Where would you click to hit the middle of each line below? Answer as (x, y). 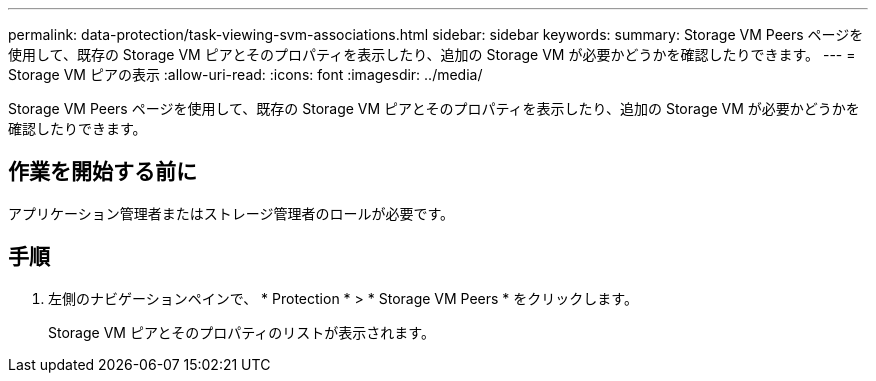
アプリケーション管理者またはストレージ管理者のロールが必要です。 (231, 213)
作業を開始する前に (102, 172)
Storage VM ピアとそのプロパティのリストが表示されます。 (241, 332)
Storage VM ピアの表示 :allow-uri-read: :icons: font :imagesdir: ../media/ (245, 74)
